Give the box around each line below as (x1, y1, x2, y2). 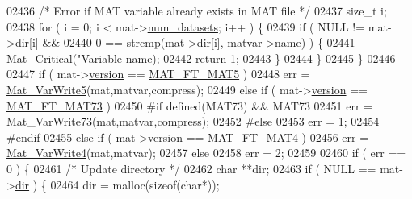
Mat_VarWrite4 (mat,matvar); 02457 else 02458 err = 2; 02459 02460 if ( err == (6, 144, 406, 161)
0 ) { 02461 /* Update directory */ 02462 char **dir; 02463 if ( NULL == (6, 160, 376, 176)
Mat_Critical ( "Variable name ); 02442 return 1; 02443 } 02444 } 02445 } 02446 (6, 49, 396, 66)
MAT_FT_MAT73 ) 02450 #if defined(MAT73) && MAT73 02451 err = (6, 97, 372, 114)
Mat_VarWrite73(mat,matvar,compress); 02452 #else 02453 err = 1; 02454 (6, 113, 380, 130)
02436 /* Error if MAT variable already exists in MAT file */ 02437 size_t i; (6, 2, 387, 19)
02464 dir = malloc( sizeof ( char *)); (50, 176, 220, 193)
